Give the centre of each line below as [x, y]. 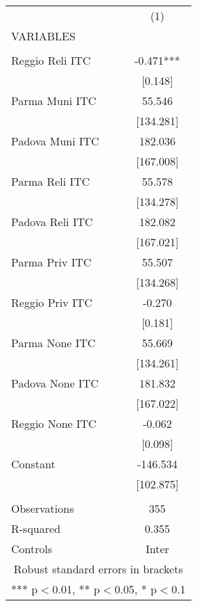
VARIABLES [43, 36]
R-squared [36, 528]
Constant [33, 464]
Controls [32, 549]
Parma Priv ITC [51, 262]
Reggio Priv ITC [52, 302]
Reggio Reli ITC [51, 60]
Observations [43, 508]
